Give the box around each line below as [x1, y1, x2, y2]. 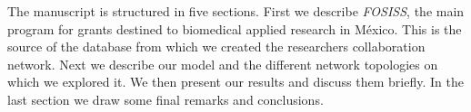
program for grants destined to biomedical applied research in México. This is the [7, 19, 462, 38]
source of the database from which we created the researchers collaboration [7, 37, 426, 56]
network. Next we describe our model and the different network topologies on [7, 54, 438, 73]
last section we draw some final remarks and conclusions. [7, 89, 324, 108]
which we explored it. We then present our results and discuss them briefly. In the [7, 72, 464, 91]
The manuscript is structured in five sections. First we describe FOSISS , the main [7, 2, 465, 20]
